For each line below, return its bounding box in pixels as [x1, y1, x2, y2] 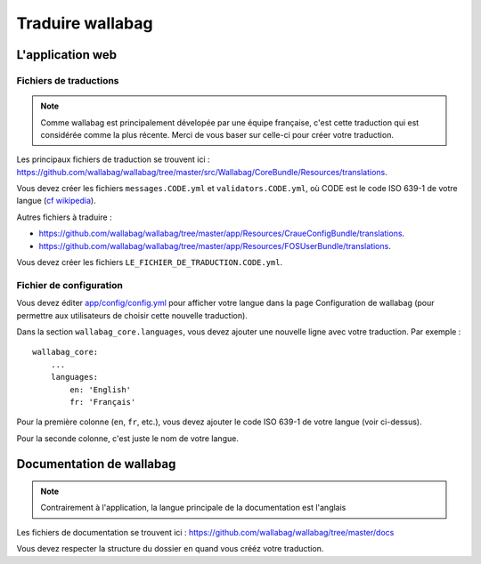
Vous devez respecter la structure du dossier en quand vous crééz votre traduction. [16, 544, 324, 554]
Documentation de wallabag [16, 456, 176, 471]
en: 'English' [69, 384, 132, 395]
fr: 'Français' [69, 397, 136, 407]
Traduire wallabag [16, 13, 153, 33]
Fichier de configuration [16, 278, 124, 291]
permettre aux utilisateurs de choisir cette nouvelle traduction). [16, 310, 249, 320]
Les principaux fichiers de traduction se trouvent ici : [16, 154, 210, 165]
